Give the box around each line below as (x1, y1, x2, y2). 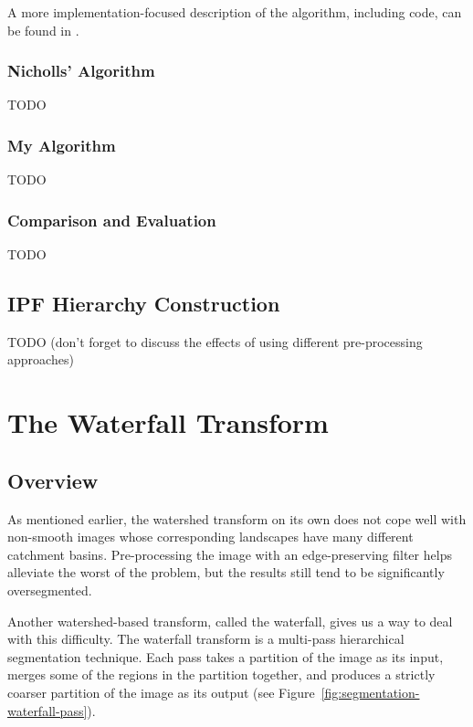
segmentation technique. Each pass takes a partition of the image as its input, (7, 647, 444, 666)
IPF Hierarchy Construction (7, 290, 280, 318)
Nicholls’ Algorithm (7, 59, 155, 82)
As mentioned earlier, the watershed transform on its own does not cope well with (7, 509, 467, 528)
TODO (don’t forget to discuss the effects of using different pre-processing (7, 332, 423, 351)
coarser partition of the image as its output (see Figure (7, 682, 315, 701)
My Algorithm (7, 133, 116, 156)
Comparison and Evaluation (7, 208, 216, 231)
